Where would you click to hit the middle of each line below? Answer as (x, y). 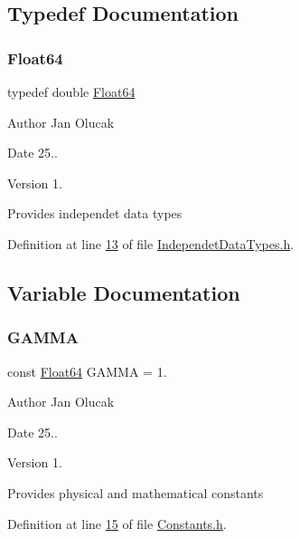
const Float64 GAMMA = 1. (87, 371)
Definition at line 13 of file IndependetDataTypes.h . (151, 243)
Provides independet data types (95, 213)
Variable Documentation (124, 292)
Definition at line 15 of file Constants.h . (117, 523)
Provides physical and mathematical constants (136, 492)
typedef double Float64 (71, 91)
